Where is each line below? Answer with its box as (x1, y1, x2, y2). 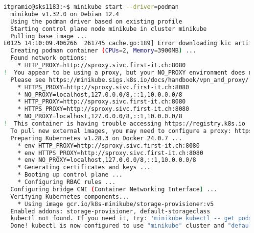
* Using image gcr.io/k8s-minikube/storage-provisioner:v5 (17, 200, 214, 207)
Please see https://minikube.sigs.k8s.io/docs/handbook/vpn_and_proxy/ (10, 76, 249, 83)
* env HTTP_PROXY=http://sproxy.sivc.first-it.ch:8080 (17, 142, 200, 149)
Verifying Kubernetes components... (10, 193, 130, 200)
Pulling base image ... (10, 32, 88, 40)
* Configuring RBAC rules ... (17, 179, 116, 185)
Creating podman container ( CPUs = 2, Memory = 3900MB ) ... (10, 47, 196, 54)
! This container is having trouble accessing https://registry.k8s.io (3, 120, 245, 127)
